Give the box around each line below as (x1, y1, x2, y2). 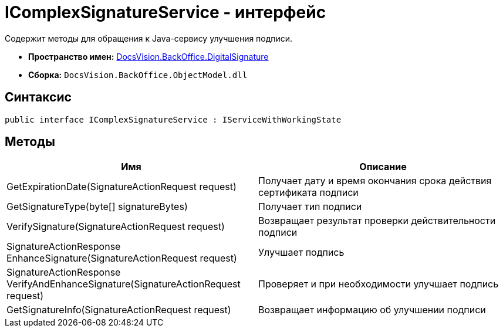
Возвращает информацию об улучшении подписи (258, 304, 486, 316)
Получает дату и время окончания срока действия (258, 175, 492, 187)
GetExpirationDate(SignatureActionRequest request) (6, 181, 237, 193)
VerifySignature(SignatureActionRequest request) (6, 221, 225, 233)
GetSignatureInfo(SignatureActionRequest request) (6, 304, 231, 316)
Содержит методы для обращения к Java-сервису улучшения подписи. (5, 33, 293, 43)
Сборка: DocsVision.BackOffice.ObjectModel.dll (28, 69, 248, 80)
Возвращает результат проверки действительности (258, 215, 496, 227)
